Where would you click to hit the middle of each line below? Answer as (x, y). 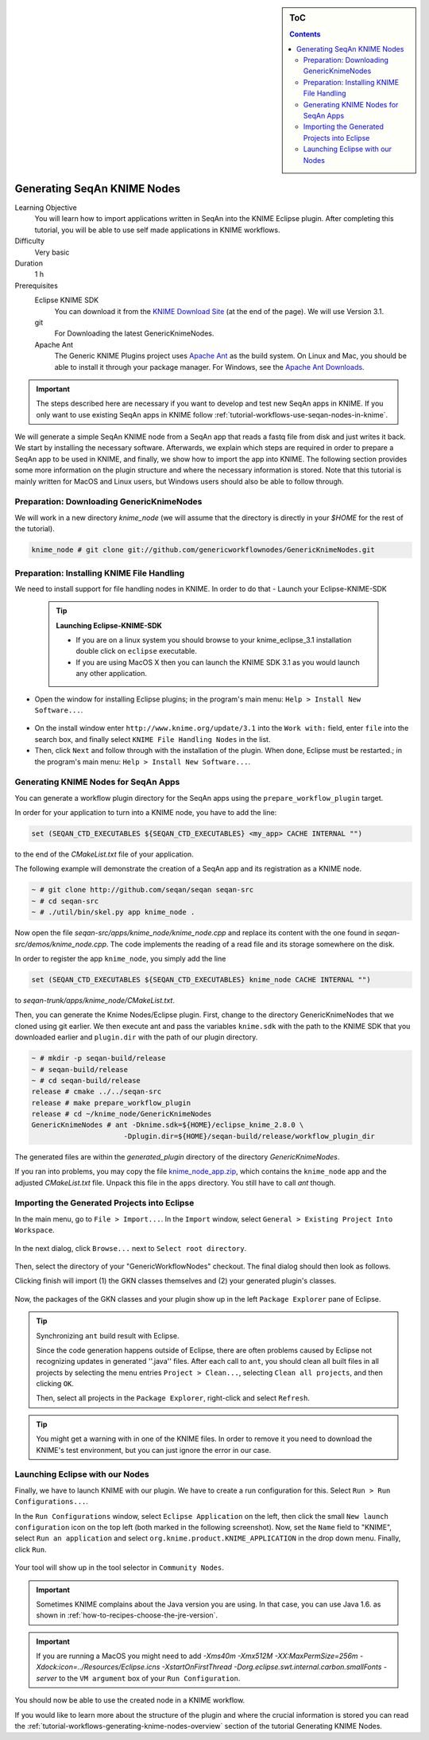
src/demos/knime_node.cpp (61, 944)
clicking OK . (55, 1384)
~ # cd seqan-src (65, 901)
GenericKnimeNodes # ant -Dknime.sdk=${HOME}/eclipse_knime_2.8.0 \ (168, 1125)
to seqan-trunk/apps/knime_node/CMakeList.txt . (95, 1000)
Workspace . (35, 1230)
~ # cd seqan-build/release (86, 1080)
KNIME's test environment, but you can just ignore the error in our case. (154, 1450)
